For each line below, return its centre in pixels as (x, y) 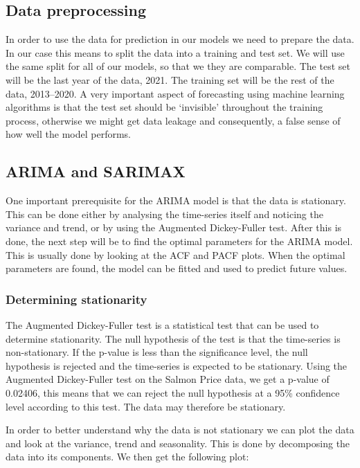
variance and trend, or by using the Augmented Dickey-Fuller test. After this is (174, 227)
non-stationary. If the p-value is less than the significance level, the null (157, 352)
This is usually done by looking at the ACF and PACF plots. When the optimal (175, 254)
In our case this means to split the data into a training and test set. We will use (175, 52)
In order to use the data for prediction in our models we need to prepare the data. (180, 39)
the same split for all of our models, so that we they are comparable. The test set (178, 66)
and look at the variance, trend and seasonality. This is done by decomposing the (178, 443)
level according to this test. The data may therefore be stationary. (146, 406)
